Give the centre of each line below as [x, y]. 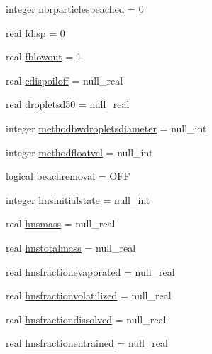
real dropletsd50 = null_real [68, 104]
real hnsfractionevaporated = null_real [90, 271]
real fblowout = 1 [44, 57]
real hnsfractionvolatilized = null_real [89, 295]
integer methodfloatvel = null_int [79, 152]
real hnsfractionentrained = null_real [87, 343]
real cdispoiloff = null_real [65, 80]
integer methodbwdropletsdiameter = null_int [106, 128]
